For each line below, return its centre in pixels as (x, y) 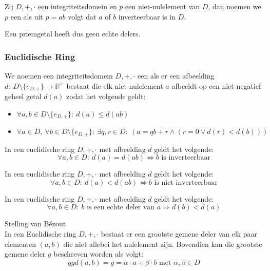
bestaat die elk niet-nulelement (115, 85)
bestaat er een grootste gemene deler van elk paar (179, 233)
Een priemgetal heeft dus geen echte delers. (73, 34)
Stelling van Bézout (35, 224)
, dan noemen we (235, 6)
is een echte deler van (121, 208)
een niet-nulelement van (163, 6)
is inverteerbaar (186, 158)
